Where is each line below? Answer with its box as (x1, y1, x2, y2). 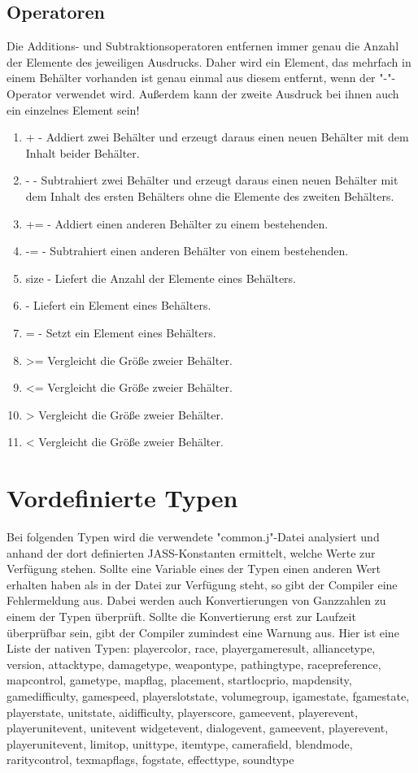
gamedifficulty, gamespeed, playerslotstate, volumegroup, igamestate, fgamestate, (7, 687, 410, 704)
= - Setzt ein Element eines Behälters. (25, 324, 216, 341)
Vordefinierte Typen (7, 481, 238, 515)
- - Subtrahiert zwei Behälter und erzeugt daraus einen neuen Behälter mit (25, 172, 398, 189)
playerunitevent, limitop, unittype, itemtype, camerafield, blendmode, (7, 735, 353, 752)
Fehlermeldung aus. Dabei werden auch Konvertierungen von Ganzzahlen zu (7, 592, 386, 609)
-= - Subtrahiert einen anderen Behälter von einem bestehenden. (25, 242, 349, 259)
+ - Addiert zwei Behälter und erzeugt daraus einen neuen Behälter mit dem (25, 128, 409, 145)
